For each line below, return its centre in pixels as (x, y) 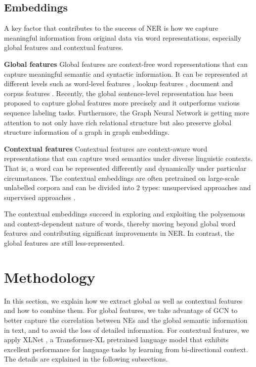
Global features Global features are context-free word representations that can (126, 64)
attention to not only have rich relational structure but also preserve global (118, 122)
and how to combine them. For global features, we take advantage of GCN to (121, 310)
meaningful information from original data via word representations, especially (123, 37)
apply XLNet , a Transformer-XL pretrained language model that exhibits (116, 340)
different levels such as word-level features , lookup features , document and (119, 83)
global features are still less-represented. (64, 243)
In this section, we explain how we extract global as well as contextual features (123, 300)
